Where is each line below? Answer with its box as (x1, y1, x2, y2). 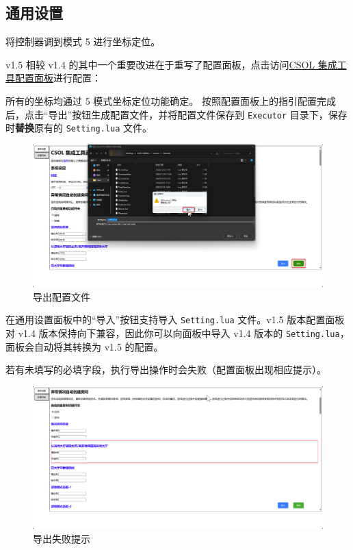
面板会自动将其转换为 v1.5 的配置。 (5, 339, 164, 353)
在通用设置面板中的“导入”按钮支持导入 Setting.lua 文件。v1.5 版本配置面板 (5, 312, 345, 327)
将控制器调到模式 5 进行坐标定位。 (5, 34, 161, 49)
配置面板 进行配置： (14, 71, 101, 85)
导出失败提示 (33, 531, 90, 545)
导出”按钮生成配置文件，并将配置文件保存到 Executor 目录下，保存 (48, 107, 348, 121)
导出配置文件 (33, 289, 90, 303)
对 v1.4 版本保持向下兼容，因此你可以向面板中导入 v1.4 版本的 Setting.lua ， (5, 326, 350, 340)
